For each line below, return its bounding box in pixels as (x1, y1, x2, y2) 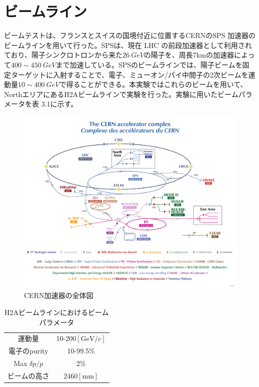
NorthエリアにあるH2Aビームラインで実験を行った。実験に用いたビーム (4, 88, 238, 99)
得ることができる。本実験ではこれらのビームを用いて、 (66, 79, 247, 89)
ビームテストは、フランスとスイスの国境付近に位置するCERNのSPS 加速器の (4, 30, 256, 40)
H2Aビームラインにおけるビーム (4, 306, 109, 317)
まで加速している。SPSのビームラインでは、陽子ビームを (55, 59, 242, 69)
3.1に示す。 (41, 98, 78, 109)
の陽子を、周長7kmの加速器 (143, 49, 234, 60)
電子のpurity (8, 345, 48, 356)
